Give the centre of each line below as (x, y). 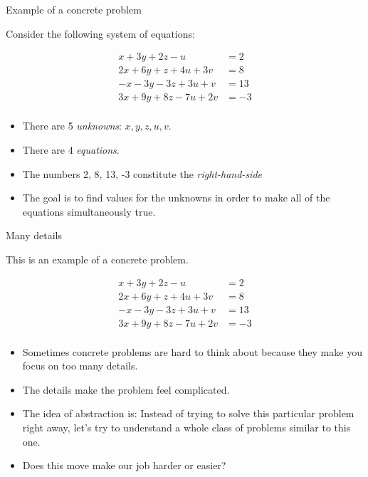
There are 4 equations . (71, 149)
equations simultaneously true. (89, 211)
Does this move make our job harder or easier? (124, 465)
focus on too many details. (80, 366)
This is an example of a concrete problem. (97, 259)
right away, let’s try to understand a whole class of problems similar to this (186, 428)
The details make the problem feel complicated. (126, 389)
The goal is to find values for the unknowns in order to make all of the (176, 198)
